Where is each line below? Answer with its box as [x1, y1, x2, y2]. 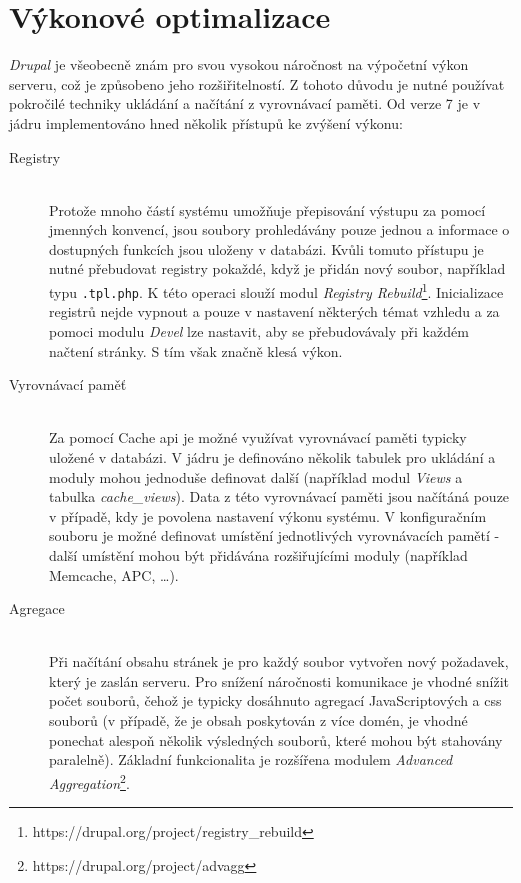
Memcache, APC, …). [49, 564, 179, 585]
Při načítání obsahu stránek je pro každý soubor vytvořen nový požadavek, [49, 651, 509, 672]
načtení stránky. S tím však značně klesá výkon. [49, 340, 343, 361]
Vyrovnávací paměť [9, 374, 127, 395]
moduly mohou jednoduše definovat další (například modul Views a [49, 466, 463, 487]
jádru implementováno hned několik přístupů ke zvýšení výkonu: [9, 112, 403, 133]
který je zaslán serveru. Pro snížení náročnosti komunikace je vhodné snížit [49, 670, 510, 691]
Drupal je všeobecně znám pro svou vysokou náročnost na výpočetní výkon [9, 54, 469, 75]
